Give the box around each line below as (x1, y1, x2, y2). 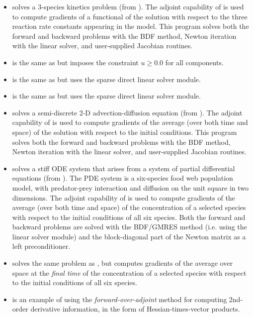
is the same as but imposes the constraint (12, 57, 139, 67)
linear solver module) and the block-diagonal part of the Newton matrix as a (12, 231, 246, 241)
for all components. (165, 57, 224, 67)
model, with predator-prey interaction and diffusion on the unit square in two (12, 182, 249, 193)
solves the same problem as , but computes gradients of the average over (12, 258, 233, 268)
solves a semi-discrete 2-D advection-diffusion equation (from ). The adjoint (12, 107, 243, 117)
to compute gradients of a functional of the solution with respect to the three (12, 11, 248, 21)
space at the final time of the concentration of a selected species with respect (12, 267, 247, 278)
